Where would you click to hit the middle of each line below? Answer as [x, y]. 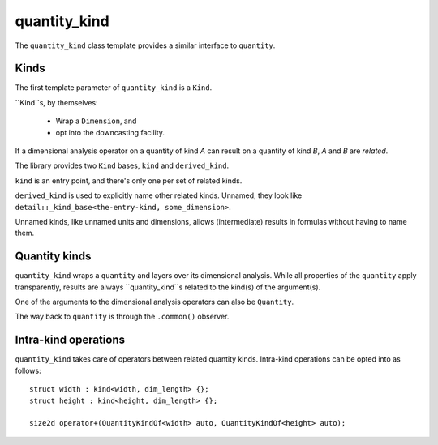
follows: [28, 370]
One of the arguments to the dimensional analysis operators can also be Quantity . [155, 302]
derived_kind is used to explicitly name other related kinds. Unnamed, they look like [159, 195]
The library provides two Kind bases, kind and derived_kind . [122, 165]
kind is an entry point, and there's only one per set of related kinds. [129, 180]
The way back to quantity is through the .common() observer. [122, 317]
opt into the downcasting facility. [110, 132]
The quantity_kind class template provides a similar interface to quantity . [145, 45]
